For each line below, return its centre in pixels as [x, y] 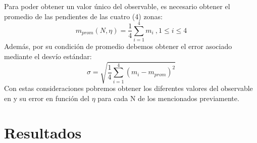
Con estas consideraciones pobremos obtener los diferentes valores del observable [128, 88]
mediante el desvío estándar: [48, 56]
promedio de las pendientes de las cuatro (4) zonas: [83, 16]
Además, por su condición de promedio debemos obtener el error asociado [118, 46]
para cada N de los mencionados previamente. [168, 98]
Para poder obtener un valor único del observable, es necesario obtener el [117, 6]
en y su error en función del [47, 98]
